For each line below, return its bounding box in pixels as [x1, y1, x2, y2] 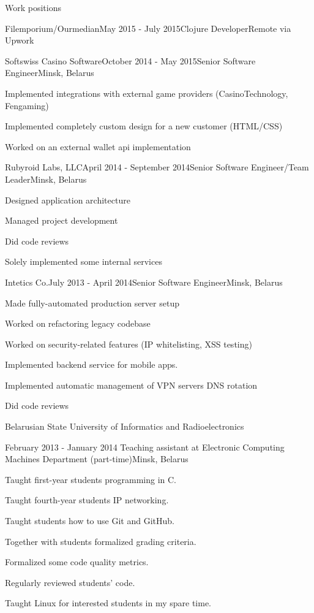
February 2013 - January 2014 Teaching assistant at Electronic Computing [5, 440, 285, 453]
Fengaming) [5, 99, 49, 112]
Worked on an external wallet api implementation [5, 140, 191, 153]
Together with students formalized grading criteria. [5, 535, 196, 547]
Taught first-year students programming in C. [5, 473, 177, 485]
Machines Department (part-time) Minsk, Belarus [5, 452, 189, 465]
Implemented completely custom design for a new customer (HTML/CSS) [5, 120, 283, 132]
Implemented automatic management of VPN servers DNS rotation [5, 378, 258, 391]
